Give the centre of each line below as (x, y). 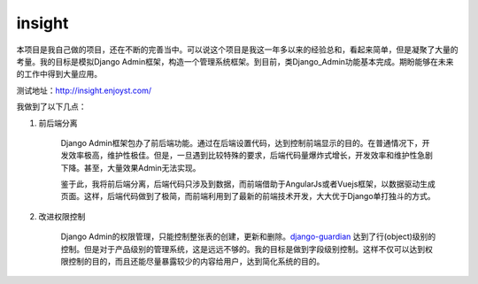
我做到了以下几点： (51, 107)
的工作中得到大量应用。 (59, 74)
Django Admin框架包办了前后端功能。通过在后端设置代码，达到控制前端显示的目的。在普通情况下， (241, 142)
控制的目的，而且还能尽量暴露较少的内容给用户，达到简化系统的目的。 (196, 262)
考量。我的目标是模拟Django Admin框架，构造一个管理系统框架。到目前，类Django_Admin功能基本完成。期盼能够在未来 (235, 61)
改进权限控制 (62, 216)
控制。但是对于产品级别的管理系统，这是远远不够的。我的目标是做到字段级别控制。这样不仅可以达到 (243, 249)
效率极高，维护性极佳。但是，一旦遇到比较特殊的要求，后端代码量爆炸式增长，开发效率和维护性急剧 (250, 156)
